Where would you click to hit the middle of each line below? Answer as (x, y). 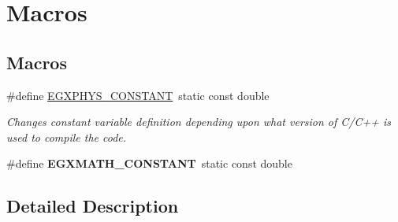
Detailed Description (93, 206)
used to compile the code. (67, 137)
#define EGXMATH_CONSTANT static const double (149, 163)
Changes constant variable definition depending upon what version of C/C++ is (199, 122)
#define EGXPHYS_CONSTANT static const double (138, 95)
